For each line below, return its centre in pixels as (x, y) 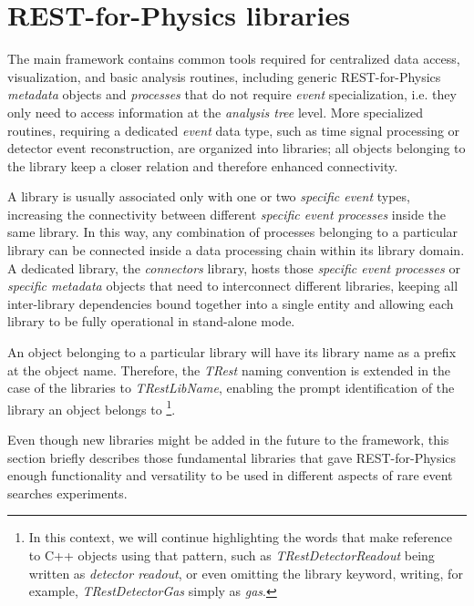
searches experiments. (67, 493)
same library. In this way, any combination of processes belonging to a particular (233, 232)
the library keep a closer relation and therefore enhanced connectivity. (203, 165)
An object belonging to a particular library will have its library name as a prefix (232, 352)
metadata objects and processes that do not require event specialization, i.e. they (232, 94)
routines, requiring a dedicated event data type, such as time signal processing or (234, 130)
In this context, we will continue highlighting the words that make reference (240, 537)
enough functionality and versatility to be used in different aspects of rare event (230, 475)
